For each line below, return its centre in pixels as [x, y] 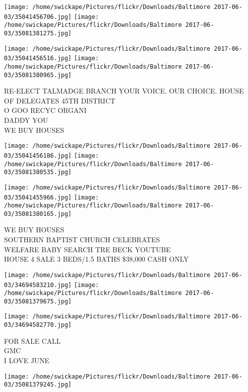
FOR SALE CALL [32, 341]
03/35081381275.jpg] [38, 33]
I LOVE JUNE [27, 360]
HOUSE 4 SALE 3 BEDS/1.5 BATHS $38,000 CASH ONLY [96, 259]
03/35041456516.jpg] [38, 58]
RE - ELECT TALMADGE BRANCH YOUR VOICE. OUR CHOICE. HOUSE [124, 91]
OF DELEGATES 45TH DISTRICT [60, 100]
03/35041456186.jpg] [38, 155]
